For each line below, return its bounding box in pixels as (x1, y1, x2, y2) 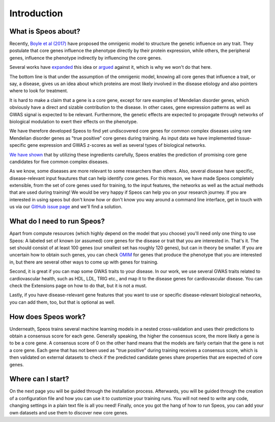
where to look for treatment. (9, 88, 68, 94)
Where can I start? (9, 375, 69, 383)
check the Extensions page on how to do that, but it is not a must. (9, 282, 147, 288)
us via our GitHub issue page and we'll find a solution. (9, 204, 122, 210)
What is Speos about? (9, 27, 81, 36)
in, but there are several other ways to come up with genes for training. (9, 259, 159, 265)
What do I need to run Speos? (9, 217, 105, 226)
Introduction (9, 8, 63, 19)
